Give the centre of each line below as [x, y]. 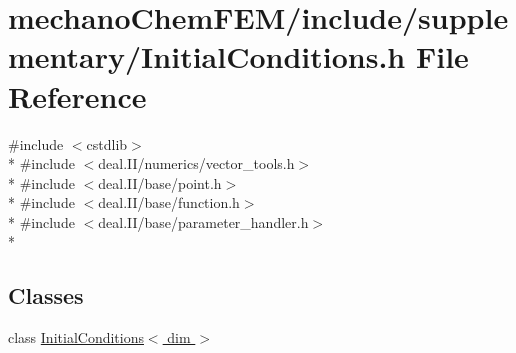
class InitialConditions [76, 337]
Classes [46, 295]
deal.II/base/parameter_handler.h [203, 221]
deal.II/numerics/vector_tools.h [196, 163]
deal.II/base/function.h [169, 202]
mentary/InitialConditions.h [207, 56]
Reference [77, 95]
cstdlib [107, 143]
